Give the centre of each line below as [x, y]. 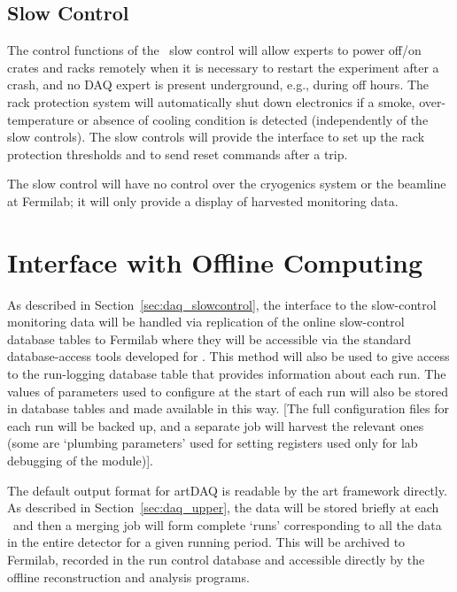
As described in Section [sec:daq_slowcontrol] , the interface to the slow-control [222, 304]
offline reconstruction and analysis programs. [128, 577]
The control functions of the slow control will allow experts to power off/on [214, 50]
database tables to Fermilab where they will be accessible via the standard [209, 338]
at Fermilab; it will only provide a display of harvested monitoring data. [203, 200]
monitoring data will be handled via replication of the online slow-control [206, 322]
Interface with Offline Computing [215, 261]
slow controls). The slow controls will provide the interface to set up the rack [216, 137]
